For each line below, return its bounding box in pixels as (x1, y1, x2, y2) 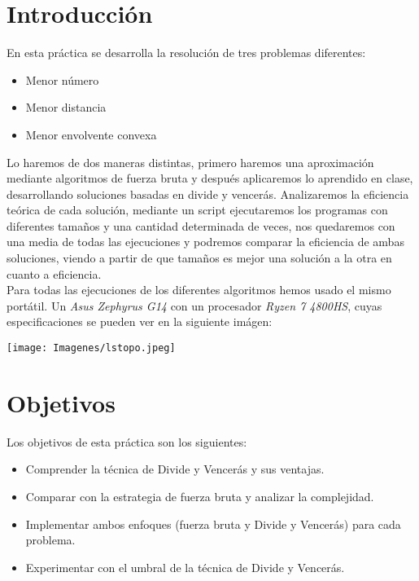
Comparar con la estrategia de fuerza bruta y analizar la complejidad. (25, 488, 374, 504)
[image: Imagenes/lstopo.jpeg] (7, 342, 176, 354)
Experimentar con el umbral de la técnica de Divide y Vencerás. (25, 558, 345, 575)
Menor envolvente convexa (25, 125, 157, 143)
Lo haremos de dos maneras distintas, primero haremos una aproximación (7, 153, 374, 170)
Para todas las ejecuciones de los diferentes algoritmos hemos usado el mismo (7, 281, 391, 298)
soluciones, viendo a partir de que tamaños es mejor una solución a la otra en (7, 249, 392, 266)
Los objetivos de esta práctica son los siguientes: (7, 433, 247, 450)
